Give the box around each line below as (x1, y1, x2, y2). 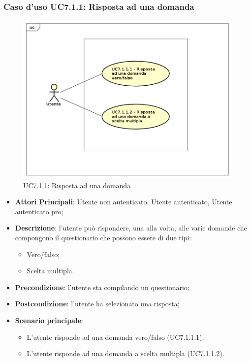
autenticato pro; (15, 206, 63, 216)
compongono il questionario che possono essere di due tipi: (15, 232, 191, 243)
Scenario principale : (15, 315, 83, 326)
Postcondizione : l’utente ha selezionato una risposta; (15, 298, 180, 309)
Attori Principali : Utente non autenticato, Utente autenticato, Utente (15, 197, 232, 207)
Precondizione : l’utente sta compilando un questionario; (15, 282, 189, 292)
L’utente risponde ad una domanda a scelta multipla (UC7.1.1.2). (27, 348, 224, 359)
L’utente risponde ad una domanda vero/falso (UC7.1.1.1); (27, 331, 204, 342)
